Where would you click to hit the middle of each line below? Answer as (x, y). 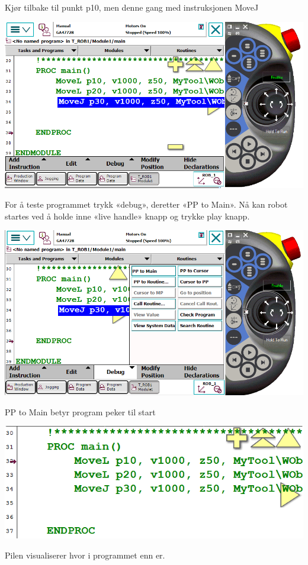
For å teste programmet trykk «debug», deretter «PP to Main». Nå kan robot (146, 204)
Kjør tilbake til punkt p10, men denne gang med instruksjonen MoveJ (132, 7)
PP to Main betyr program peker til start (80, 411)
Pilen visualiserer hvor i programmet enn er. (85, 555)
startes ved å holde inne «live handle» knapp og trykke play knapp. (127, 216)
